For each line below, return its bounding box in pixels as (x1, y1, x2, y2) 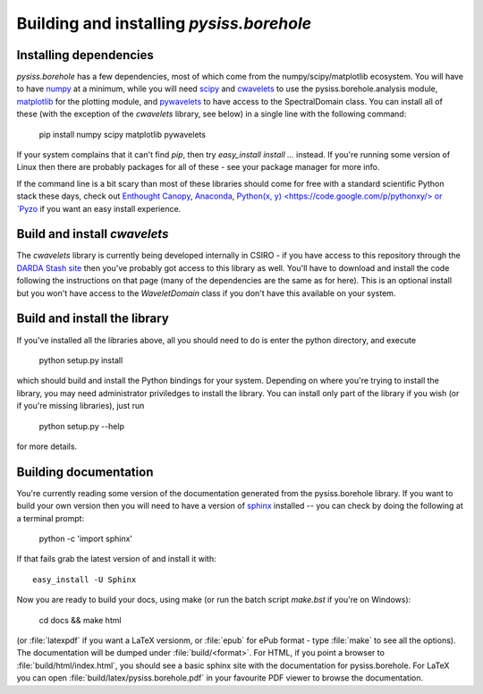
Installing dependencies (16, 47, 154, 63)
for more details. (16, 441, 78, 452)
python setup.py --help (38, 420, 125, 431)
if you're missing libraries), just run (16, 401, 145, 411)
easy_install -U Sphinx (32, 574, 137, 585)
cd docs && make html (38, 614, 122, 625)
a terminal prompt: (16, 512, 85, 523)
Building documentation (16, 464, 154, 479)
